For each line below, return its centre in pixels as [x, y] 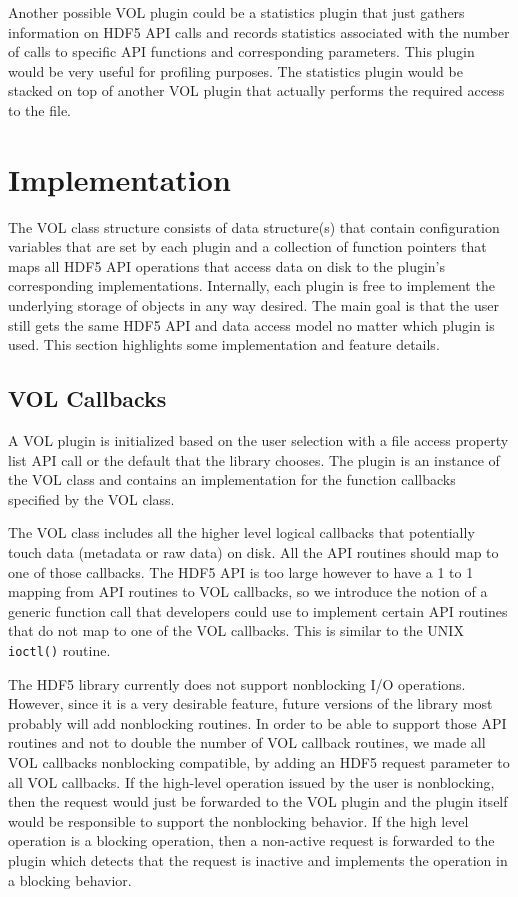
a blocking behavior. [70, 879]
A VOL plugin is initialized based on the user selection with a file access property [258, 440]
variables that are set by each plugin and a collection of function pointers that [247, 246]
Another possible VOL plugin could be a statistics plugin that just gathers [236, 12]
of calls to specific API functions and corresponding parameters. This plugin [241, 51]
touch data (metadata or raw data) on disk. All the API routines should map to [253, 552]
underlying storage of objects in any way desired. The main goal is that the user [253, 305]
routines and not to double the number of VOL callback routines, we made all [247, 742]
